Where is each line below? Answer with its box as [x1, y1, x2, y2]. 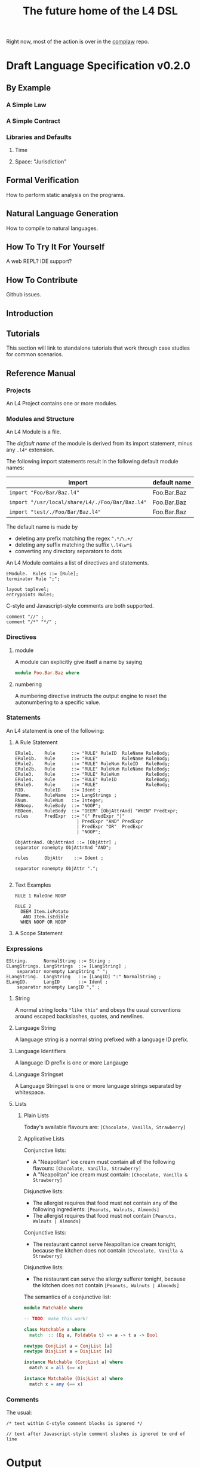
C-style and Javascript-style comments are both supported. [6, 602, 154, 609]
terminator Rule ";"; [6, 576, 60, 582]
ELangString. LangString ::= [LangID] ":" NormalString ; [6, 974, 162, 980]
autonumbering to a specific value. [14, 699, 101, 706]
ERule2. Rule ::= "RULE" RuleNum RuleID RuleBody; [14, 760, 171, 767]
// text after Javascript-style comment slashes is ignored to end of [6, 1431, 186, 1437]
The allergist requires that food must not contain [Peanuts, [32, 1212, 177, 1220]
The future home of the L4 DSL [23, 4, 178, 18]
